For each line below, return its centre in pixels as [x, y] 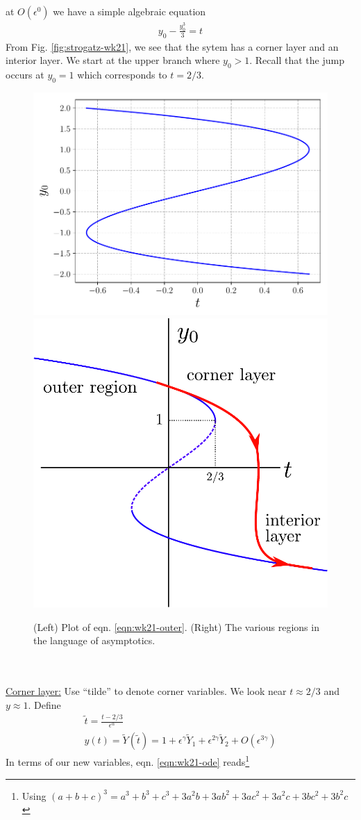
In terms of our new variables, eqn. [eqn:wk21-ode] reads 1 [128, 761]
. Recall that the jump [297, 60]
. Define [44, 704]
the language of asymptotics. [94, 640]
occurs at [25, 75]
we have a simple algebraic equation [129, 11]
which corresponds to [122, 75]
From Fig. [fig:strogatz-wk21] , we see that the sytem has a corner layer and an [172, 46]
